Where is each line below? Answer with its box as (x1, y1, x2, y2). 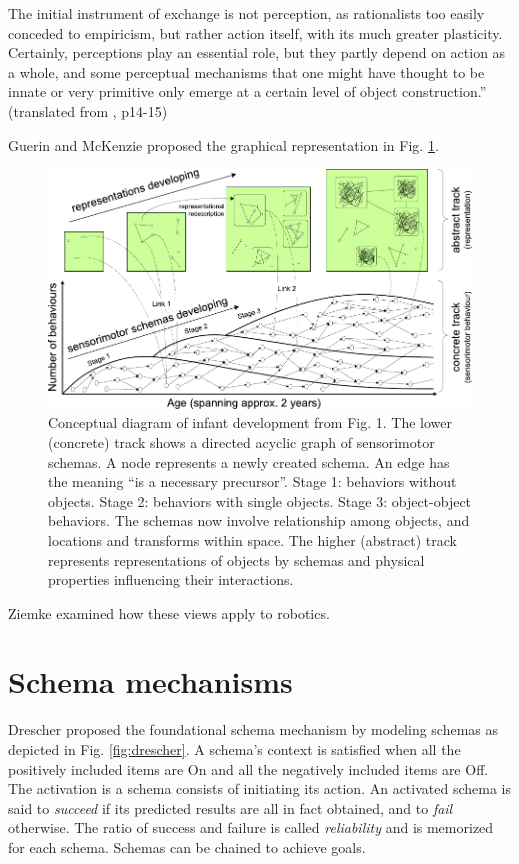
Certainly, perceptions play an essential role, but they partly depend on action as (8, 42, 506, 63)
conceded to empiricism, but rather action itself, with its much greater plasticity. (8, 22, 503, 43)
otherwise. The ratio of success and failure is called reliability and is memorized (8, 817, 494, 838)
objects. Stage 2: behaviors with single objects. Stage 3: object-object (48, 490, 472, 511)
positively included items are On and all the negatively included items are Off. (8, 758, 489, 779)
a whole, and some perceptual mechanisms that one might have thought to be (8, 61, 485, 82)
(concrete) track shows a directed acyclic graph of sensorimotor (48, 431, 435, 452)
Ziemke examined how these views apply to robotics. (8, 602, 330, 623)
